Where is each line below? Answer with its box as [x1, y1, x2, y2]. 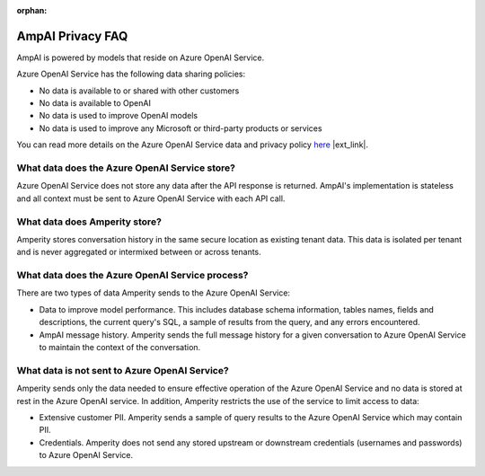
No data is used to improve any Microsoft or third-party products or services [39, 122, 322, 134]
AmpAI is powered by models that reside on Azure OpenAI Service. [16, 52, 265, 63]
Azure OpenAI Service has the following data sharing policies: [16, 68, 246, 80]
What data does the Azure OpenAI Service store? [16, 162, 235, 174]
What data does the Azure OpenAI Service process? [16, 269, 249, 282]
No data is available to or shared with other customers [39, 85, 240, 96]
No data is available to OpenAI [39, 98, 152, 109]
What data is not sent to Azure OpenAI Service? [16, 364, 229, 376]
